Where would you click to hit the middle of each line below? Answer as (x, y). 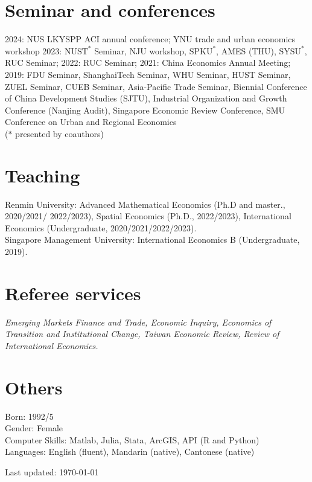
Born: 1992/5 (29, 416)
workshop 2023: (33, 50)
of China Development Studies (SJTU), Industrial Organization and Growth (146, 98)
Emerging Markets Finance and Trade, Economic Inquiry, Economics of (138, 322)
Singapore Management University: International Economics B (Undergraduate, (152, 239)
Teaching (43, 175)
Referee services (73, 293)
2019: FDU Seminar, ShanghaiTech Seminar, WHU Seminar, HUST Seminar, (148, 74)
